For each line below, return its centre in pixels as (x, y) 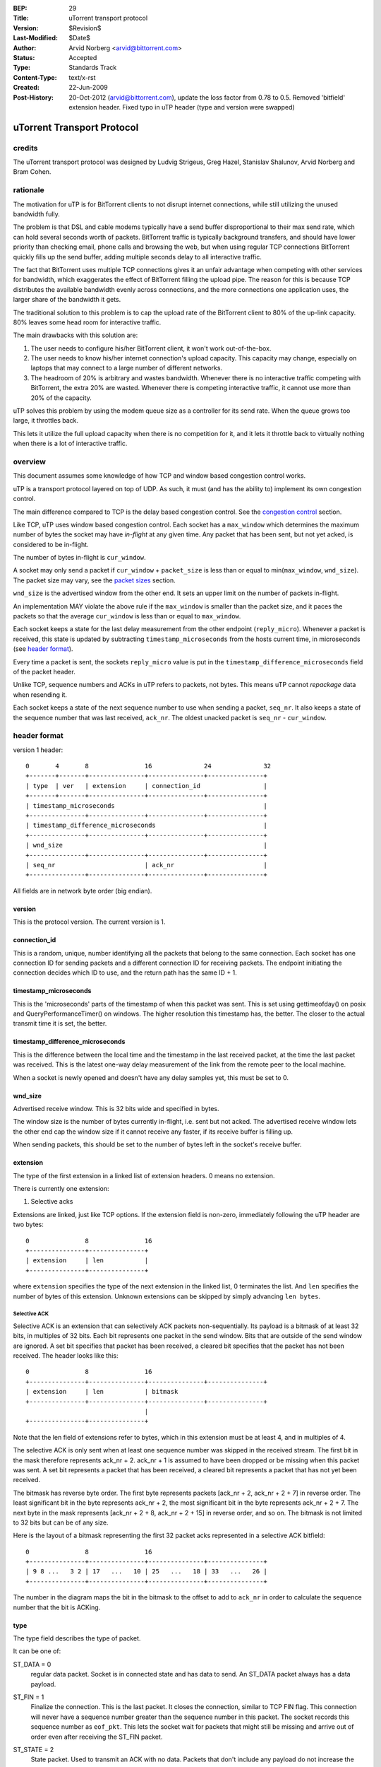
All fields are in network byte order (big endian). (83, 891)
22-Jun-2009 (89, 88)
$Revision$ (85, 28)
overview (29, 462)
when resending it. (40, 694)
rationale (29, 190)
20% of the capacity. (61, 398)
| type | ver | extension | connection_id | (146, 786)
